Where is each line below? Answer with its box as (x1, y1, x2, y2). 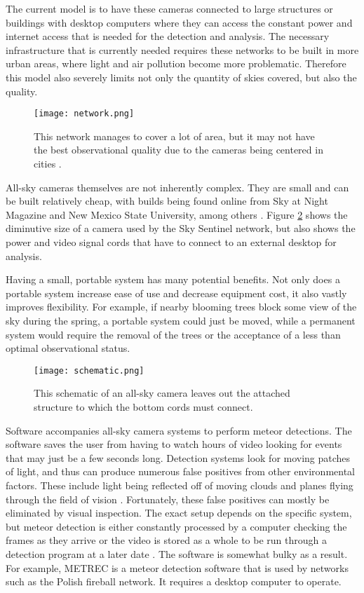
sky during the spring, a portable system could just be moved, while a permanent (6, 313, 356, 327)
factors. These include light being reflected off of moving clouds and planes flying (6, 477, 353, 492)
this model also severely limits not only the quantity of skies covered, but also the (6, 69, 357, 84)
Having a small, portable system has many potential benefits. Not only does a (6, 272, 340, 287)
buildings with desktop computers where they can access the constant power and (6, 15, 353, 29)
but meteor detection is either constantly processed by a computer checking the (6, 519, 347, 533)
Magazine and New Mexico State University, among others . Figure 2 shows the (6, 207, 348, 221)
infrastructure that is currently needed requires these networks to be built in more (6, 42, 359, 57)
